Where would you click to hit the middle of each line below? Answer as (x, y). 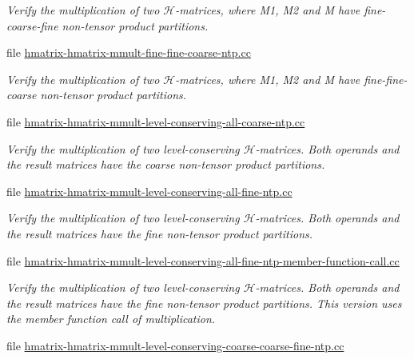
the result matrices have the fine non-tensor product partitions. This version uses (204, 303)
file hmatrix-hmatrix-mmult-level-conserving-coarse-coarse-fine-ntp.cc (175, 345)
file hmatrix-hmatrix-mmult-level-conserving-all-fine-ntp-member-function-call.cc (203, 260)
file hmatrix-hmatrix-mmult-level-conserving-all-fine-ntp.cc (149, 191)
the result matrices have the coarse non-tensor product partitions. (166, 164)
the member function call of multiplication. (111, 319)
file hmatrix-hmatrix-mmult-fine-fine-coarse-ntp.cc (129, 52)
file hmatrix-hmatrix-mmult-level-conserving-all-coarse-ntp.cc (156, 121)
